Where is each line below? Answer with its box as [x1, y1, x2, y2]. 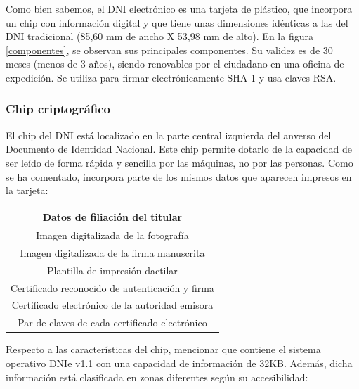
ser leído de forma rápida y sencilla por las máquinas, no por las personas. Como [6, 155, 353, 170]
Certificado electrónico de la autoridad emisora [11, 298, 214, 312]
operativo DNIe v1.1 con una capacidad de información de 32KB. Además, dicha [6, 356, 353, 370]
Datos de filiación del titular [42, 210, 183, 224]
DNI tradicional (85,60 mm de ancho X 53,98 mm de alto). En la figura [6, 29, 313, 44]
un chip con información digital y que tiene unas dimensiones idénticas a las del [6, 15, 348, 30]
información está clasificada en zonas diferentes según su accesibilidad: [6, 369, 308, 384]
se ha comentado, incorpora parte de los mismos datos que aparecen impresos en [6, 169, 352, 184]
